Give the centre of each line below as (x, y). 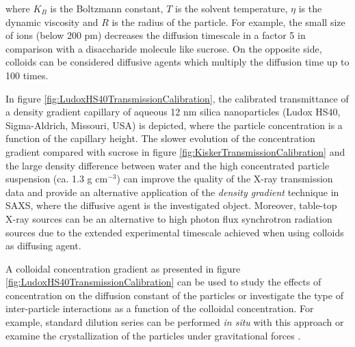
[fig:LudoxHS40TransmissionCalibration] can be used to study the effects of (163, 282)
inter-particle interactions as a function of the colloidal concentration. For (160, 308)
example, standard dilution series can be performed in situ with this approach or (175, 322)
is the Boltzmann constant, (107, 8)
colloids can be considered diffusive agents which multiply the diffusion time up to (177, 62)
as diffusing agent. (43, 246)
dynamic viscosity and (52, 22)
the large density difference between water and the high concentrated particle (168, 165)
